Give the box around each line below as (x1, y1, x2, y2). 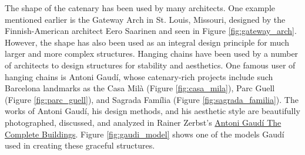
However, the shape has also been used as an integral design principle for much (5, 36, 289, 48)
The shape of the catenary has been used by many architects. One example (5, 2, 276, 13)
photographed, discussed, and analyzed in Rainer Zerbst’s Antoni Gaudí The (5, 116, 281, 128)
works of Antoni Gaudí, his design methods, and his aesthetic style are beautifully (5, 105, 300, 117)
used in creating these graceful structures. (5, 139, 155, 151)
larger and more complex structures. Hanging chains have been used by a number (5, 47, 299, 60)
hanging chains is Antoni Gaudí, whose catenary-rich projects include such (5, 70, 273, 82)
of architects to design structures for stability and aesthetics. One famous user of (5, 58, 296, 71)
